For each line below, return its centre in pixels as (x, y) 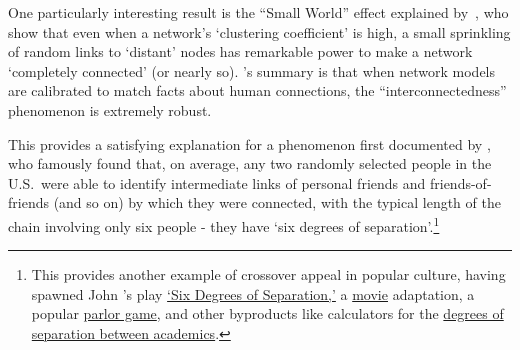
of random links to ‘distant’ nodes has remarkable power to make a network (240, 51)
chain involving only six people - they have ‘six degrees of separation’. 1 (224, 224)
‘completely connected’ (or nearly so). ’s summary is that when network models (252, 70)
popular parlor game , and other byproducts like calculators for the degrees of (267, 313)
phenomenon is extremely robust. (110, 109)
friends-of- (460, 182)
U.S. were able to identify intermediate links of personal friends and (217, 182)
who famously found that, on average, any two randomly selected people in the (250, 163)
